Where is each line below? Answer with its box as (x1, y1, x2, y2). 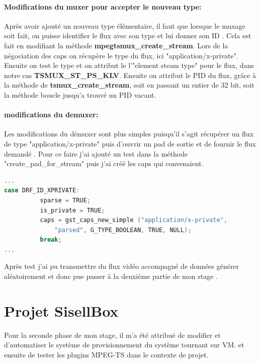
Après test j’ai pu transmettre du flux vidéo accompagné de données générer (4, 261, 239, 271)
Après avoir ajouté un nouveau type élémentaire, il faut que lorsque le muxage (4, 20, 245, 31)
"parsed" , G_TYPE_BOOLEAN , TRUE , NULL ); (54, 226, 192, 234)
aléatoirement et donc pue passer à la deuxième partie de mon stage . (4, 271, 218, 281)
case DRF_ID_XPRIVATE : (4, 187, 80, 194)
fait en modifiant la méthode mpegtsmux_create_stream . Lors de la (4, 40, 228, 50)
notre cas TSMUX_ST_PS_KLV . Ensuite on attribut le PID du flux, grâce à (4, 69, 256, 80)
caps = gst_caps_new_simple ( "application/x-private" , (40, 216, 227, 224)
